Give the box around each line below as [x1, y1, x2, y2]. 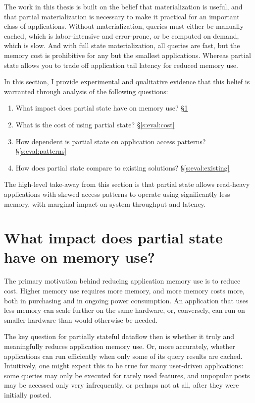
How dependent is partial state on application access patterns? [15, 136, 206, 146]
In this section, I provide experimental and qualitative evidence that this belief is [4, 76, 250, 87]
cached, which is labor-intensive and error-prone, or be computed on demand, [4, 30, 239, 41]
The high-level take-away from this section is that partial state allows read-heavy [4, 179, 250, 189]
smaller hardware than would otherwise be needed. [4, 314, 158, 325]
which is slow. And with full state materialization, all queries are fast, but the [4, 40, 240, 51]
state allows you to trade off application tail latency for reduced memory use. [4, 59, 238, 70]
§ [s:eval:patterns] [15, 146, 67, 156]
